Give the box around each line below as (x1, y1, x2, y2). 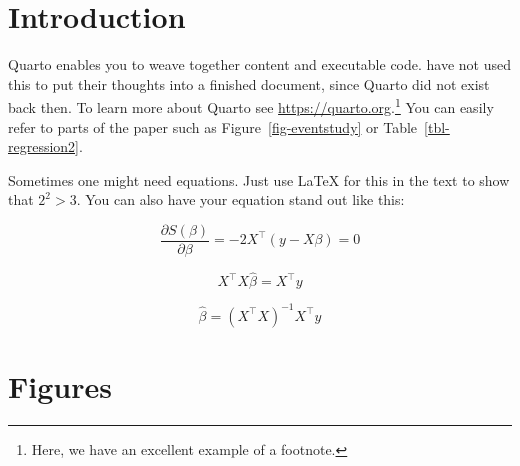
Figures (8, 365, 112, 406)
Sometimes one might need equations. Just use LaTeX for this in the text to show (8, 169, 510, 190)
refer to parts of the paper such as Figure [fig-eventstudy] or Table (8, 116, 418, 137)
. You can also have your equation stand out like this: (76, 189, 405, 210)
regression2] (8, 136, 80, 157)
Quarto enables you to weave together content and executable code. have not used (8, 54, 512, 75)
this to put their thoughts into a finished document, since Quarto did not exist (8, 73, 490, 94)
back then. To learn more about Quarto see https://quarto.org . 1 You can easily (8, 94, 494, 117)
